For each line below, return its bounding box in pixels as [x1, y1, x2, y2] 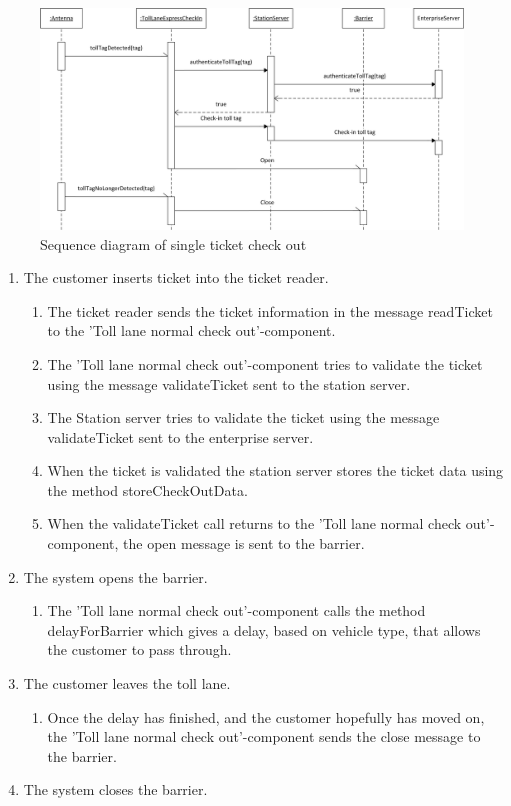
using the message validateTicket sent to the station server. [47, 373, 411, 394]
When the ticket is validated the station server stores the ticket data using [47, 460, 504, 481]
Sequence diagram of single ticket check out [40, 233, 307, 254]
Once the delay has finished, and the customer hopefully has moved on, [47, 706, 485, 727]
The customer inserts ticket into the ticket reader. [23, 267, 329, 288]
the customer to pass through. [47, 639, 232, 660]
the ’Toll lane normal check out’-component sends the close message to [47, 726, 481, 747]
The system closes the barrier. [23, 779, 208, 800]
